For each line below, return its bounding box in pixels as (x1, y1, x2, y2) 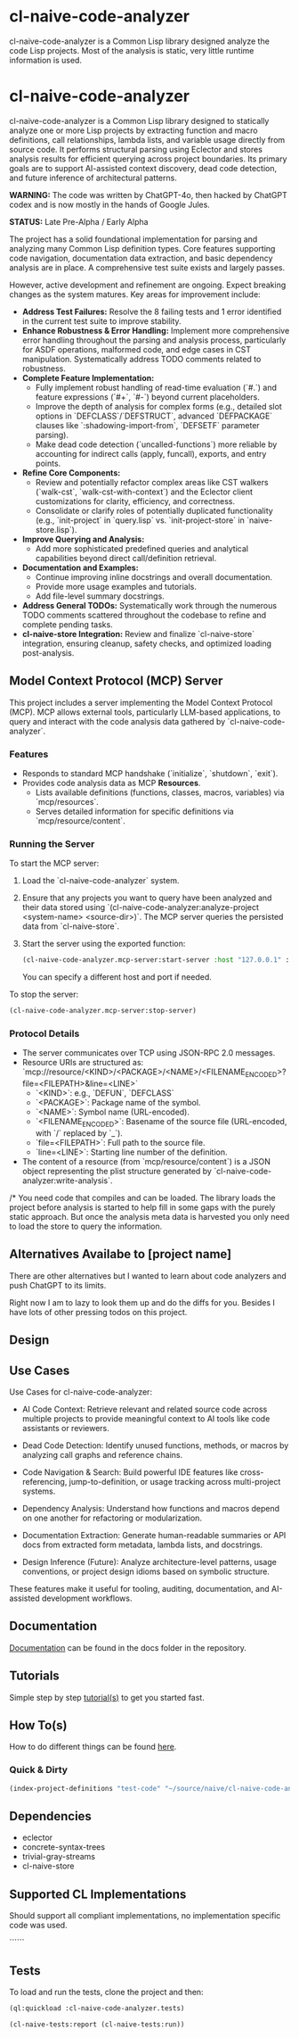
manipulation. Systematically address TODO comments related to (21, 353, 262, 364)
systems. (21, 1486, 56, 1496)
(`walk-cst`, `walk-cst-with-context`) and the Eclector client (35, 486, 254, 497)
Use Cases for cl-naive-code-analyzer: (9, 1386, 153, 1397)
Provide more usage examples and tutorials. (35, 581, 198, 592)
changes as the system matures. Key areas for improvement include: (9, 288, 261, 300)
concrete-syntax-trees (21, 1842, 105, 1852)
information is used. (9, 54, 83, 65)
